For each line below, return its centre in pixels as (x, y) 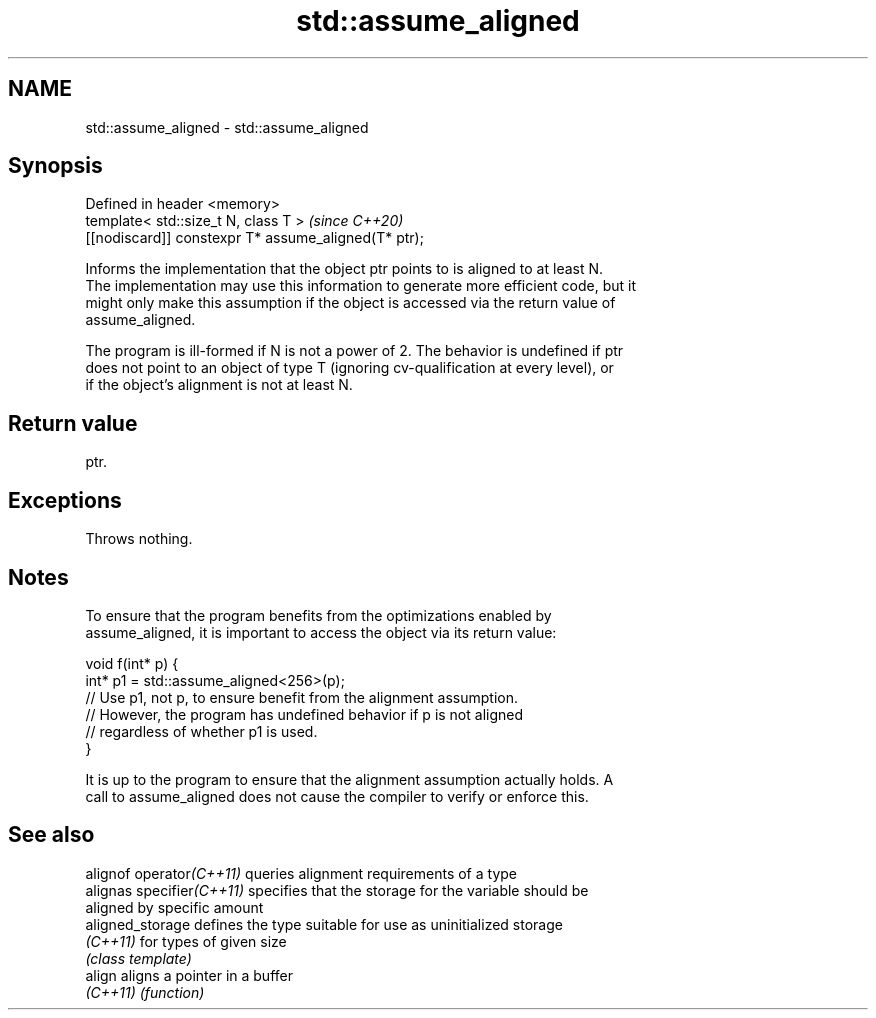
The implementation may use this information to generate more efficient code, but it (361, 286)
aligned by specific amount (174, 907)
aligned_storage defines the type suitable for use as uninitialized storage (324, 924)
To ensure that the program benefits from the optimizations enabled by (318, 615)
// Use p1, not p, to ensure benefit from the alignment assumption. (302, 697)
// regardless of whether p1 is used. (201, 731)
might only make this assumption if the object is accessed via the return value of (350, 303)
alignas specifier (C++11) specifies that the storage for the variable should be (337, 890)
